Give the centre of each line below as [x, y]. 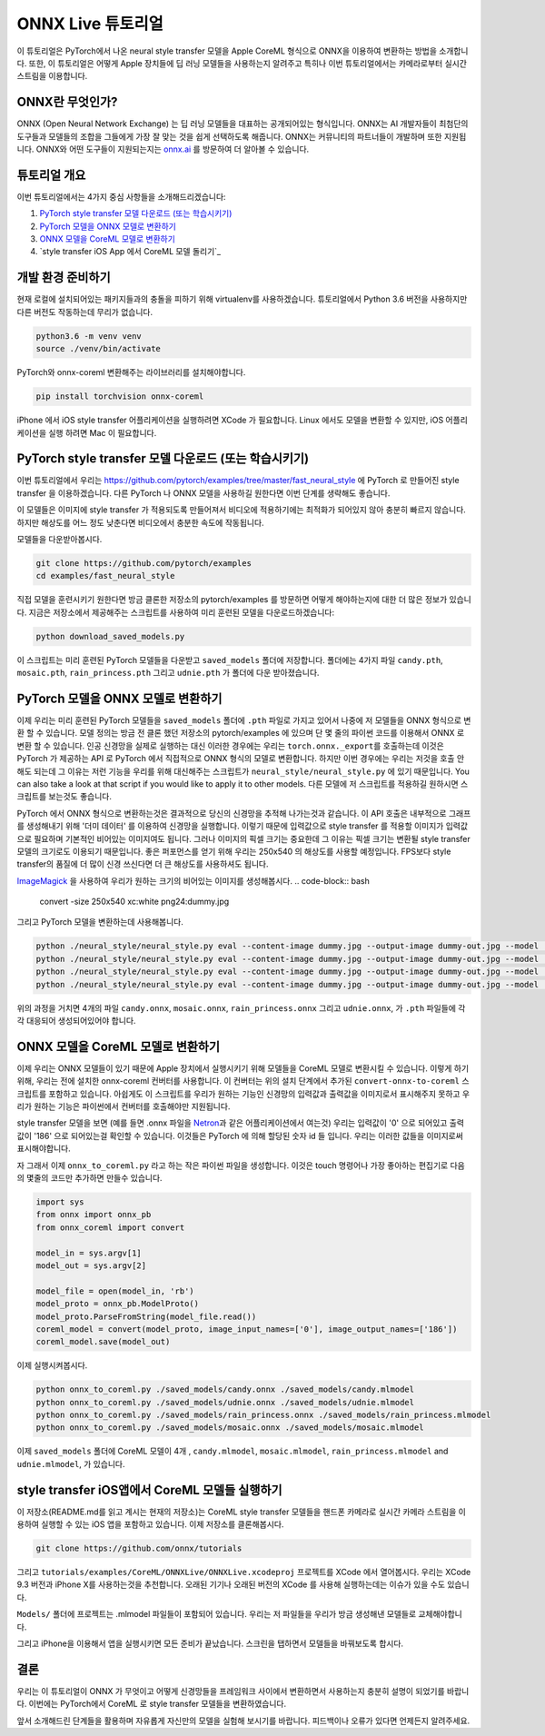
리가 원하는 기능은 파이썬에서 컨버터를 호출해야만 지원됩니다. [124, 1106]
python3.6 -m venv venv [89, 336]
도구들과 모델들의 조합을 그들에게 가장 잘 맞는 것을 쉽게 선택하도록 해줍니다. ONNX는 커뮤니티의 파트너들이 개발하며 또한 [229, 136]
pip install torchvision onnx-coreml [120, 397]
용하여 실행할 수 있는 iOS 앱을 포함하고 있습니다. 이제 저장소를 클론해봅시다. [150, 1524]
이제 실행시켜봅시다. [52, 1365]
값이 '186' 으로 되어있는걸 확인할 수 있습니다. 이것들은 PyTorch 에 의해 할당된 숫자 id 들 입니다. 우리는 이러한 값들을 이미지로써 [240, 1136]
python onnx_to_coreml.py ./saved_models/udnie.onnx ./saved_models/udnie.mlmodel [225, 1402]
